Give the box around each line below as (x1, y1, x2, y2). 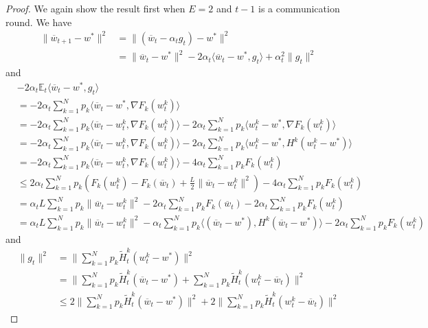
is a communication (258, 1, 340, 15)
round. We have (5, 14, 72, 29)
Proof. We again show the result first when (5, 1, 185, 15)
